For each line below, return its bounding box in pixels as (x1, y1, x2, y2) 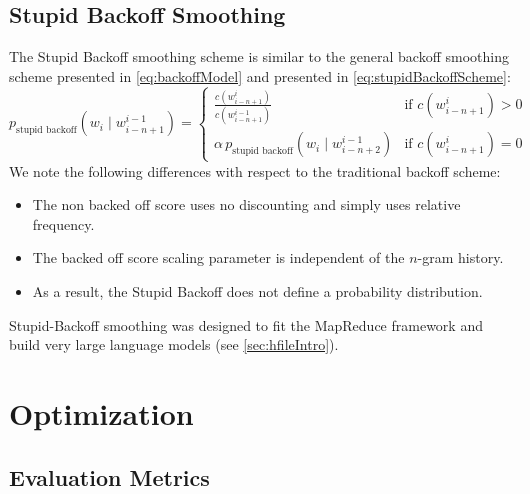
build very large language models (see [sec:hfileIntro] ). (9, 334, 339, 355)
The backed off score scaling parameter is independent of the (32, 247, 405, 268)
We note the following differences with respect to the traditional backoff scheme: (9, 160, 501, 181)
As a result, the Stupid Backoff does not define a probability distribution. (32, 280, 483, 301)
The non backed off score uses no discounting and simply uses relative (32, 194, 461, 215)
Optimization (9, 392, 194, 433)
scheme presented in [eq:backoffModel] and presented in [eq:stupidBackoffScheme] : (9, 65, 511, 86)
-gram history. (417, 247, 504, 268)
